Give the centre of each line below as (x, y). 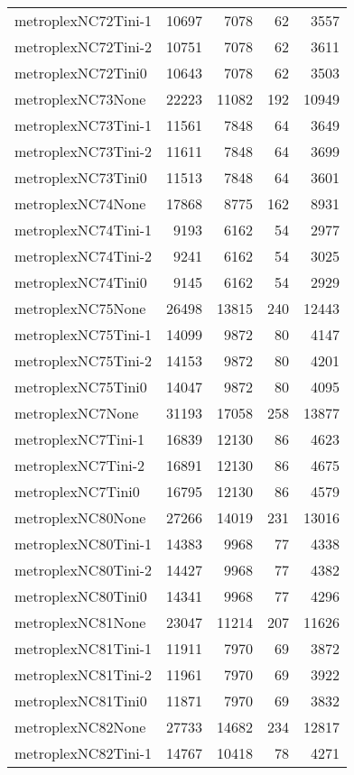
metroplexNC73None (80, 99)
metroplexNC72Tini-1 (84, 20)
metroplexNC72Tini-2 (84, 46)
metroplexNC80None (80, 517)
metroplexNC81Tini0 (81, 701)
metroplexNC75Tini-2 (84, 360)
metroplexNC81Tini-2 (84, 674)
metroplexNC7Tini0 (77, 491)
